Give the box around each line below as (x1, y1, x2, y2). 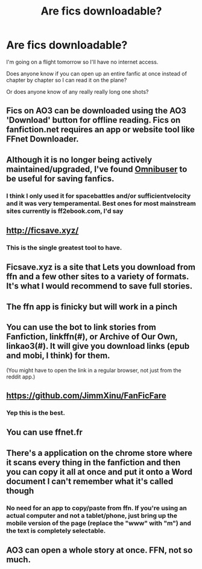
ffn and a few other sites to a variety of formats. (6, 271, 189, 282)
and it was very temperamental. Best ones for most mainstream (6, 199, 196, 207)
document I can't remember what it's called (6, 476, 174, 486)
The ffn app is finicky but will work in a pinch (6, 301, 178, 312)
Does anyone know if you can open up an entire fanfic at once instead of (6, 70, 187, 77)
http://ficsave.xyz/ (6, 226, 79, 236)
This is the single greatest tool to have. (6, 243, 122, 252)
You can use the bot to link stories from (6, 322, 157, 333)
